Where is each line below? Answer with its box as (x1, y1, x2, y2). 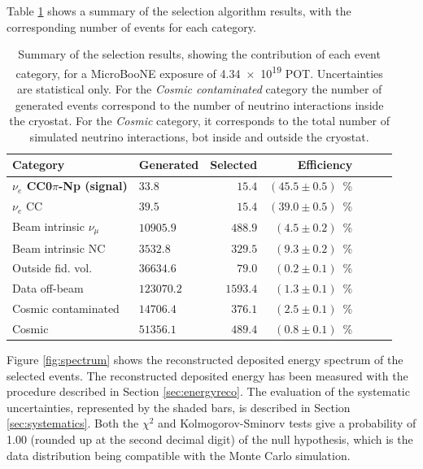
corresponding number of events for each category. (7, 18, 256, 35)
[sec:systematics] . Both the (7, 415, 139, 432)
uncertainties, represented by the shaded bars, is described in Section (7, 398, 351, 415)
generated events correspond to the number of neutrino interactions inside (15, 96, 384, 113)
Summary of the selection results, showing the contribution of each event (18, 46, 381, 63)
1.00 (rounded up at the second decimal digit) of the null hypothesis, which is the (7, 431, 413, 448)
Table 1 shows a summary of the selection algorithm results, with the (7, 2, 351, 19)
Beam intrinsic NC (12, 239, 106, 256)
